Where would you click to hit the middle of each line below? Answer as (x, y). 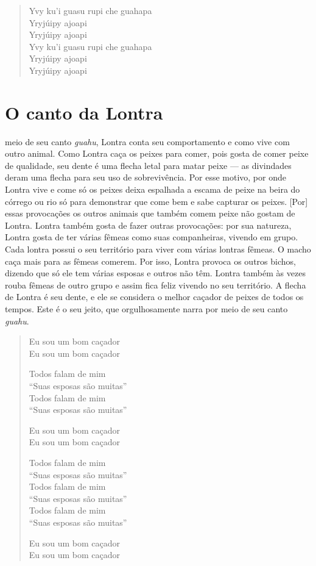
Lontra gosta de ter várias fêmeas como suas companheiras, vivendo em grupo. (152, 237)
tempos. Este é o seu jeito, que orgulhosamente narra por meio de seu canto (146, 309)
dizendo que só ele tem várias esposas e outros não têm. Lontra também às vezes (155, 273)
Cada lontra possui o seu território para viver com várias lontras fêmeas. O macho (158, 249)
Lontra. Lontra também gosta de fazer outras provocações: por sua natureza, (148, 225)
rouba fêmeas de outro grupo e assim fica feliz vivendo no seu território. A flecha (156, 285)
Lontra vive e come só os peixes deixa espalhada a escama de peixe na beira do (153, 189)
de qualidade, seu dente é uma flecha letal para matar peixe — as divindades (148, 165)
